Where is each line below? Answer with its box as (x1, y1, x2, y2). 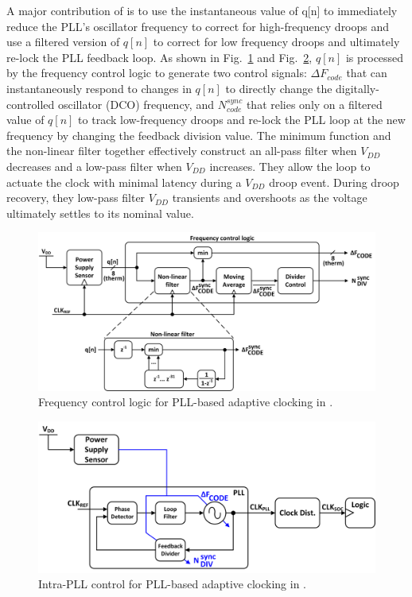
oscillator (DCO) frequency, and (57, 95, 214, 112)
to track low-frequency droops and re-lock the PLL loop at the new (78, 111, 406, 128)
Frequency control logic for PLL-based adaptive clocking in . (38, 393, 333, 410)
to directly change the (225, 79, 332, 96)
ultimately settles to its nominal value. (6, 204, 194, 221)
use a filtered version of (6, 33, 120, 50)
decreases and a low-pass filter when (6, 157, 182, 174)
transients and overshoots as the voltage (172, 189, 367, 206)
